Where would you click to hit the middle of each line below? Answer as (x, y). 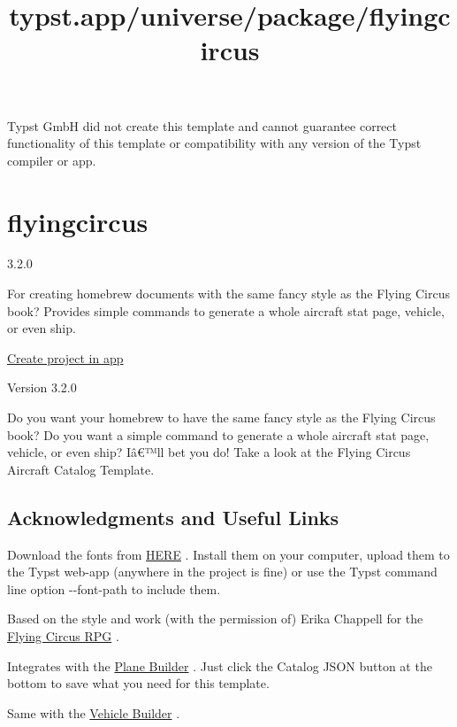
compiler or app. (52, 160)
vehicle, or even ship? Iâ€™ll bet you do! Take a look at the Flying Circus (209, 452)
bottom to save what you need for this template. (138, 683)
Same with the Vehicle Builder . (94, 712)
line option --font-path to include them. (114, 588)
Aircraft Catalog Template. (81, 469)
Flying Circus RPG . (63, 635)
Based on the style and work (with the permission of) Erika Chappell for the (215, 619)
